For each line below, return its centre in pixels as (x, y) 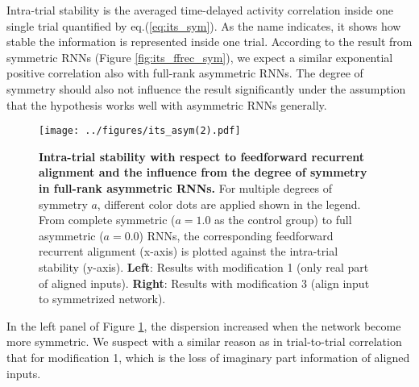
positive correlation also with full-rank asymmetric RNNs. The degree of (185, 73)
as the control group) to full (283, 220)
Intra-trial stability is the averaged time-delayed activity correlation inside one (200, 10)
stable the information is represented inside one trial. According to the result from (209, 42)
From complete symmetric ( (107, 220)
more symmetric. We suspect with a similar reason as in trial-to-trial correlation (204, 341)
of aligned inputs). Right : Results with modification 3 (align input (204, 283)
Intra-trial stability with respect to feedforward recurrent (202, 156)
